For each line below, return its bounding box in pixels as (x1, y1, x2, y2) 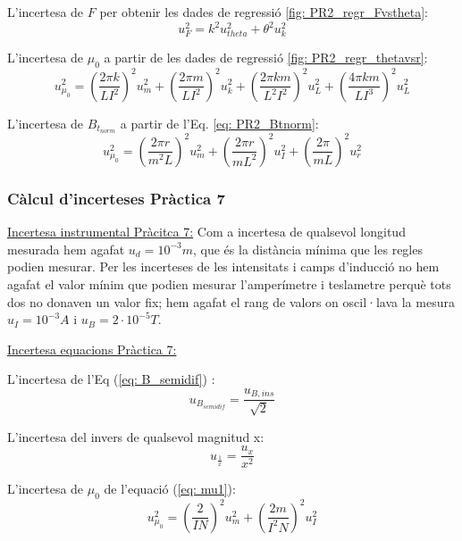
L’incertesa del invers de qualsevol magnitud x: (7, 427, 265, 445)
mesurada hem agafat (7, 239, 125, 258)
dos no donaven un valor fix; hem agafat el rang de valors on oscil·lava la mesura (7, 292, 455, 311)
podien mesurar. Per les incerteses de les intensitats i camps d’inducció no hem (7, 257, 440, 276)
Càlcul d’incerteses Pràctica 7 (7, 187, 225, 209)
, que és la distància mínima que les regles (193, 239, 423, 258)
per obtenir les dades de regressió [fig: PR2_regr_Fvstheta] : (99, 3, 428, 21)
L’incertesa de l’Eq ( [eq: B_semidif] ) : (7, 370, 215, 388)
